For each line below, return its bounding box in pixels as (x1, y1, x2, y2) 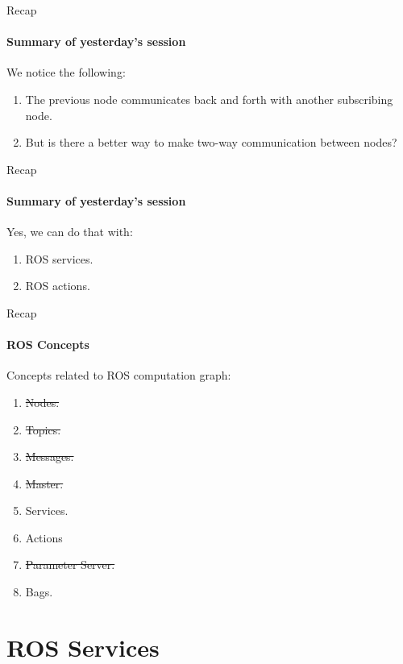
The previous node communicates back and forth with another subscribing (25, 90, 393, 107)
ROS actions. (25, 277, 90, 294)
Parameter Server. (25, 556, 115, 573)
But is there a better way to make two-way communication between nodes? (25, 134, 397, 151)
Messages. (25, 448, 74, 465)
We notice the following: (6, 64, 126, 81)
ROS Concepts (6, 336, 89, 353)
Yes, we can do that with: (6, 223, 133, 240)
